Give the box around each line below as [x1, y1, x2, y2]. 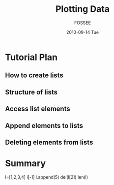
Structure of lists [5, 88, 58, 96]
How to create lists [5, 71, 64, 80]
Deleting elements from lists [5, 138, 93, 146]
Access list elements [5, 105, 70, 113]
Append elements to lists [5, 122, 84, 130]
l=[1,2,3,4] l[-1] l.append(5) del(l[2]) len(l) [5, 174, 88, 180]
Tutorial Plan [5, 52, 58, 62]
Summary [5, 158, 46, 169]
